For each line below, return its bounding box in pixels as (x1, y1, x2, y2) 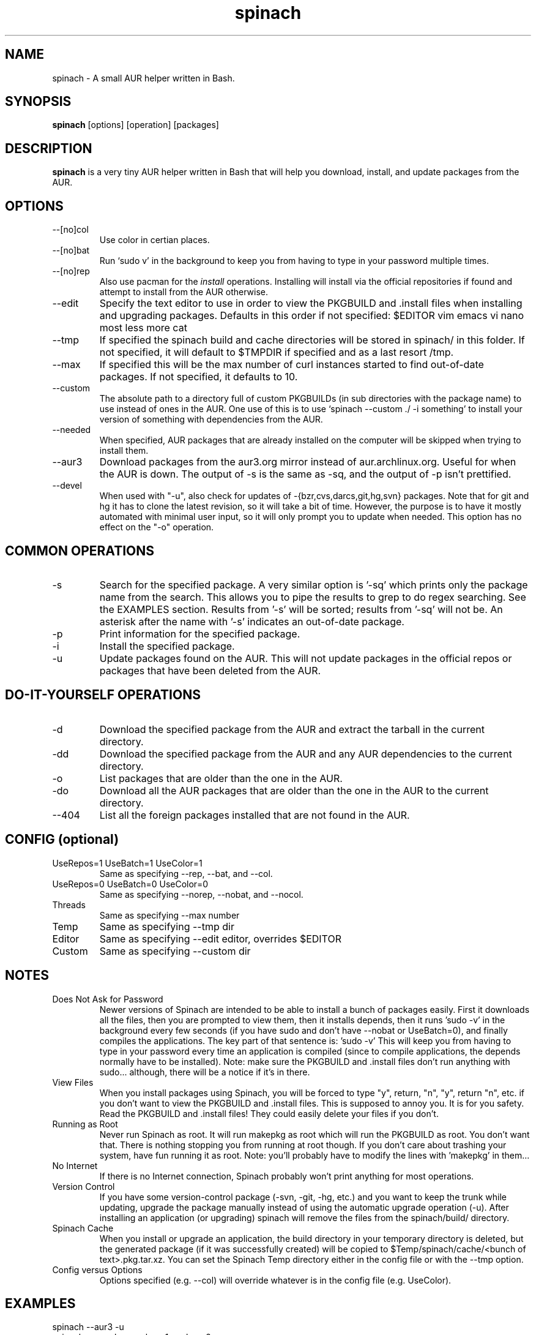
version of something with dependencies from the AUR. (99, 414, 323, 425)
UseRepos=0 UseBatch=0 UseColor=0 (52, 878, 209, 889)
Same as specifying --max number (99, 909, 240, 920)
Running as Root (52, 1118, 118, 1129)
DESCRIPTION (5, 140, 92, 156)
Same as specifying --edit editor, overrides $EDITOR (99, 932, 341, 945)
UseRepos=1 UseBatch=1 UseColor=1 (52, 857, 203, 868)
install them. (99, 445, 149, 456)
